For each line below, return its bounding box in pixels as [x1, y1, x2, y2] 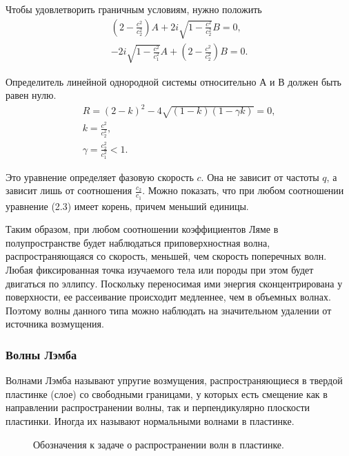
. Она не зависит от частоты [201, 169, 319, 184]
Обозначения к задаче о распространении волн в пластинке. [33, 437, 284, 451]
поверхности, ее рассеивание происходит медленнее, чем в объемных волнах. [6, 289, 331, 304]
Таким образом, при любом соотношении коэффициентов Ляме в [6, 222, 279, 236]
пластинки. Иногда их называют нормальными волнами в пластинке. [6, 413, 295, 428]
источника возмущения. [6, 316, 104, 331]
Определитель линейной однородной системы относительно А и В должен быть [6, 74, 341, 88]
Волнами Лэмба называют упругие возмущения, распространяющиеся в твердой [6, 373, 343, 388]
